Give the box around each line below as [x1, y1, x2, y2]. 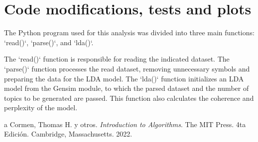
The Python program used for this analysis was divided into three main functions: [4, 27, 255, 38]
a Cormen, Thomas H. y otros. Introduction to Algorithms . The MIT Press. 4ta [4, 119, 246, 129]
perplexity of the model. [4, 102, 78, 113]
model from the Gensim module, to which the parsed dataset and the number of [4, 83, 249, 93]
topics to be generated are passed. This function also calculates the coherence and [4, 92, 254, 103]
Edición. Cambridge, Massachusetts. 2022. [4, 129, 132, 139]
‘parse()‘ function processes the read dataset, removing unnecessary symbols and [4, 63, 250, 73]
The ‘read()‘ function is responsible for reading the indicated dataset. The [4, 54, 230, 64]
